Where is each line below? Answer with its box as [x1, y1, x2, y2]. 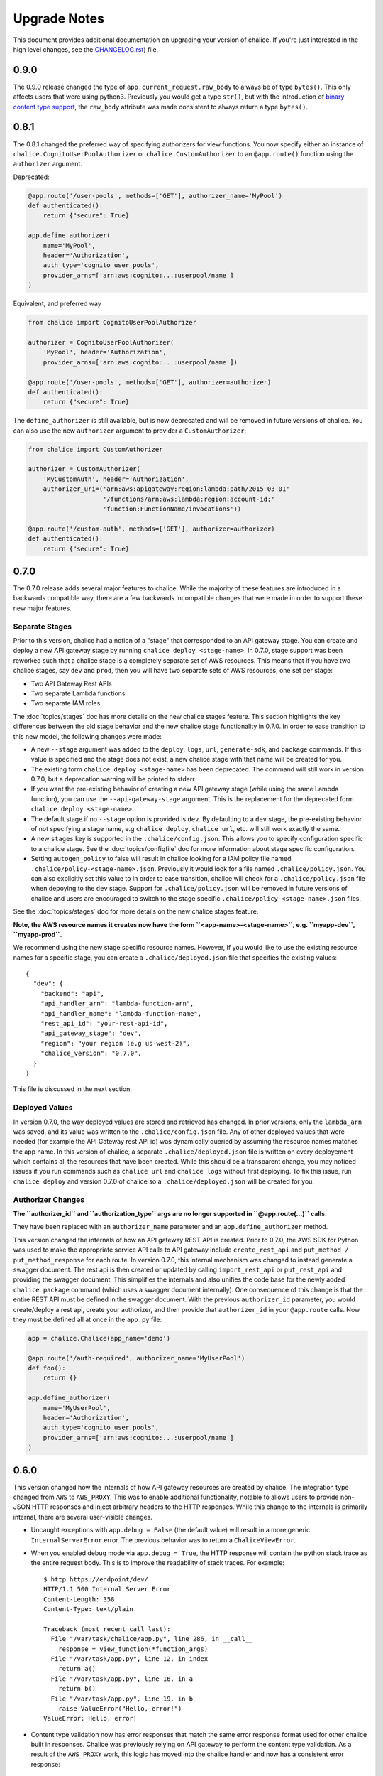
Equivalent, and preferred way [13, 299, 102, 308]
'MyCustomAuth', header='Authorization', [43, 475, 189, 483]
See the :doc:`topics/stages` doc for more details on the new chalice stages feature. [13, 907, 259, 916]
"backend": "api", [40, 990, 105, 997]
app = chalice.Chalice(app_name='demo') [28, 1334, 170, 1342]
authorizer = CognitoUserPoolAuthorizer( [28, 338, 174, 346]
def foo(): [28, 1364, 66, 1372]
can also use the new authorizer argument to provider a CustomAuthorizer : [13, 426, 247, 435]
